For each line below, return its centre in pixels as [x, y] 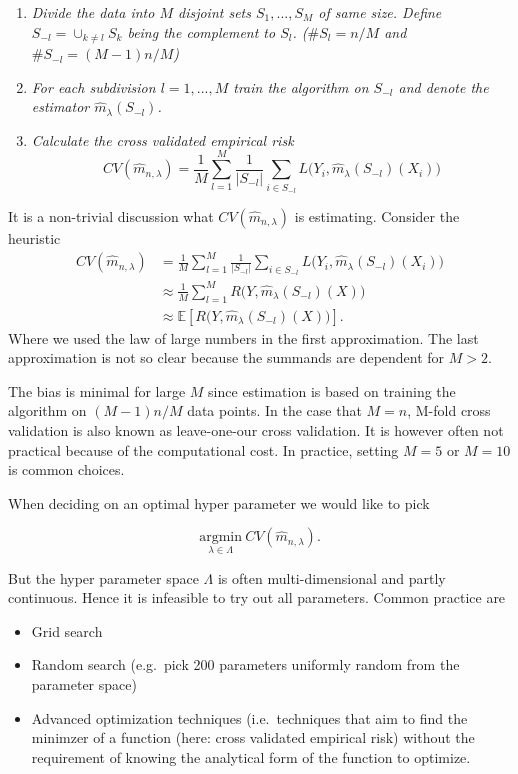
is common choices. [66, 469]
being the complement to [201, 31]
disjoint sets [214, 12]
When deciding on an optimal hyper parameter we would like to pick [219, 502]
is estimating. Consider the [377, 215]
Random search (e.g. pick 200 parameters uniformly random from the [245, 664]
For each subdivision [93, 86]
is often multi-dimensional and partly [331, 577]
